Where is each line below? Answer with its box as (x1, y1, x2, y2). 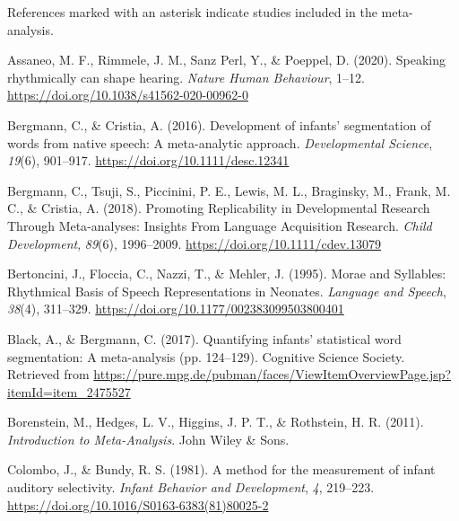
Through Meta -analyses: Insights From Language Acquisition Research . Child (7, 216, 432, 234)
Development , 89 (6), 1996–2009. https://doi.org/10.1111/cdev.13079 (7, 234, 382, 252)
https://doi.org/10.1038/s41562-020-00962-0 (7, 85, 248, 104)
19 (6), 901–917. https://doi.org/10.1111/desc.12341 (7, 151, 290, 170)
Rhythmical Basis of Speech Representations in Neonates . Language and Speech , (7, 281, 446, 300)
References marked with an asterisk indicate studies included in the (7, 3, 377, 21)
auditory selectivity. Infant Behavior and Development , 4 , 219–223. (7, 478, 375, 497)
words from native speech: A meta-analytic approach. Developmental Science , (7, 133, 433, 152)
